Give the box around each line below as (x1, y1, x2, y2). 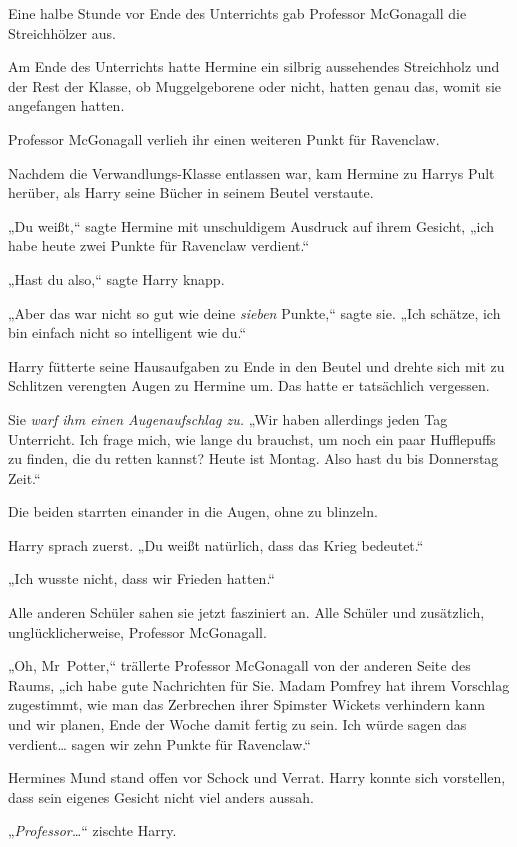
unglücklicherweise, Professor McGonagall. (8, 621, 267, 642)
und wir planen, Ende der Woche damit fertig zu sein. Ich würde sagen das (8, 714, 467, 735)
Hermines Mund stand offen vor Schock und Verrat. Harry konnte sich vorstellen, (8, 767, 506, 788)
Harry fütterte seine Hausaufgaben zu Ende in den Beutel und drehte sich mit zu (8, 355, 505, 376)
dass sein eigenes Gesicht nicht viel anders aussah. (8, 786, 314, 807)
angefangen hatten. (8, 95, 125, 116)
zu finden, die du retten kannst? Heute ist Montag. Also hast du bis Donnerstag (8, 448, 499, 469)
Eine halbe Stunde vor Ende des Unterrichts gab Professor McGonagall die (8, 3, 467, 23)
